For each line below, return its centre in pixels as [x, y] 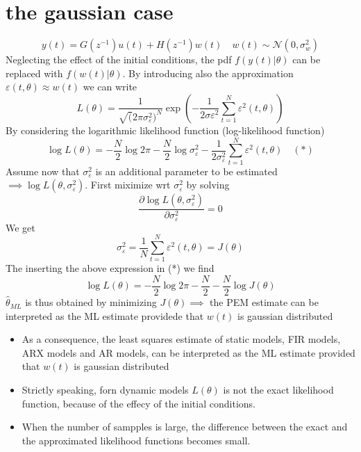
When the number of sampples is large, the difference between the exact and [185, 427]
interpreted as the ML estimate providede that [105, 315]
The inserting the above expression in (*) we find [110, 268]
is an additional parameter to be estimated [186, 171]
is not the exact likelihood [278, 390]
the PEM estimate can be [264, 302]
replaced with [34, 73]
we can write [110, 87]
